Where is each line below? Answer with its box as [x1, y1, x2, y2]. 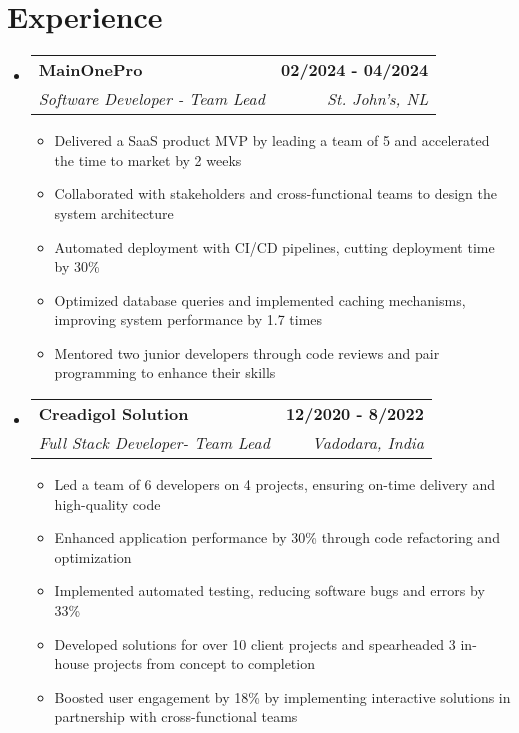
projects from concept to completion [93, 653, 315, 674]
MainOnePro [38, 58, 143, 82]
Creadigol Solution [38, 402, 189, 426]
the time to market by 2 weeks [54, 149, 242, 170]
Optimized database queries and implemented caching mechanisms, [54, 289, 466, 310]
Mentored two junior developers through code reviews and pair [54, 342, 440, 363]
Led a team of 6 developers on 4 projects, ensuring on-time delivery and [54, 474, 495, 495]
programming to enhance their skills [54, 362, 276, 383]
